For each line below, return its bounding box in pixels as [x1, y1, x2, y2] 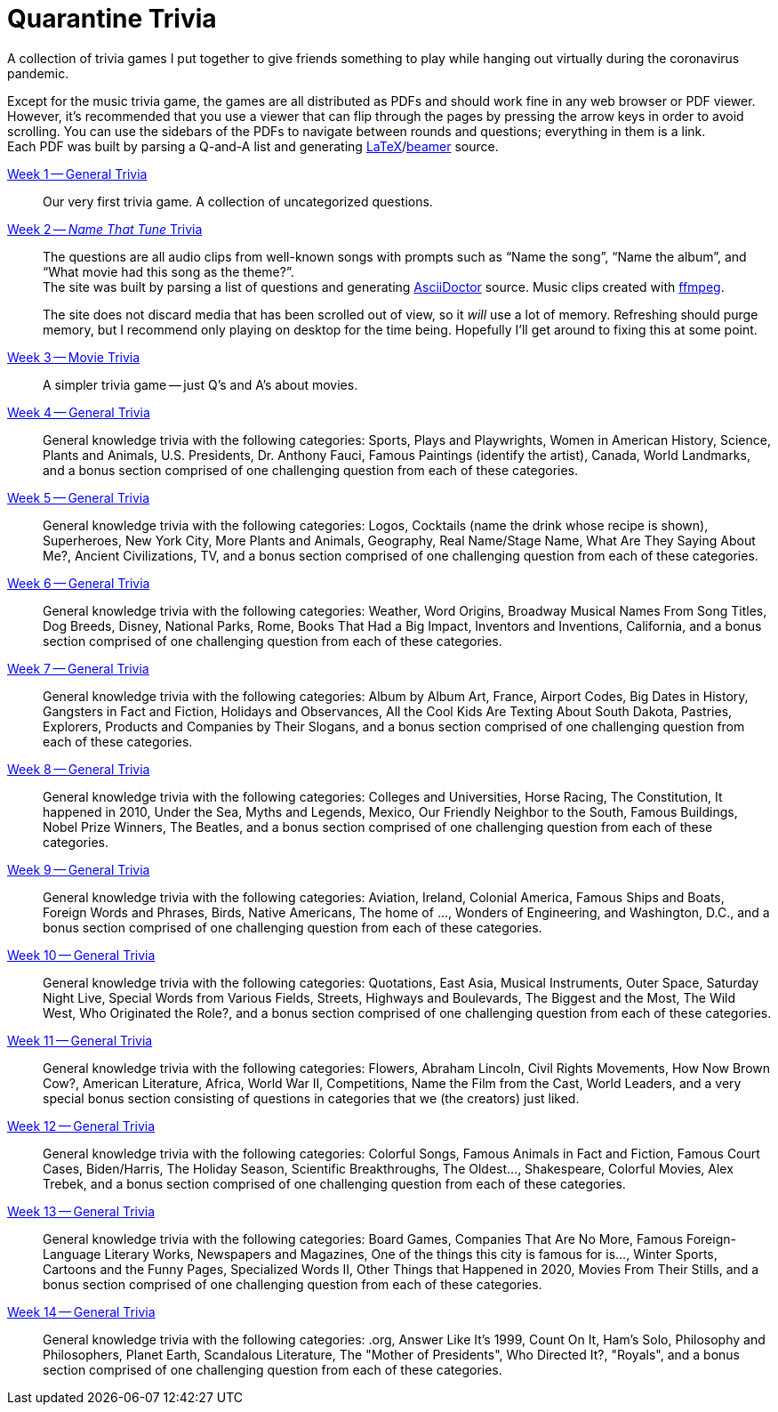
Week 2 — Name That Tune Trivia [7, 221, 203, 237]
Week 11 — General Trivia [7, 1032, 153, 1048]
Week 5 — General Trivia [7, 489, 150, 505]
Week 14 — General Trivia [7, 1303, 156, 1319]
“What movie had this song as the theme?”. [43, 263, 294, 279]
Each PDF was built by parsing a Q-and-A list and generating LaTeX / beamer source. [7, 138, 499, 154]
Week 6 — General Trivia [7, 575, 150, 591]
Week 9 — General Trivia [7, 861, 150, 877]
